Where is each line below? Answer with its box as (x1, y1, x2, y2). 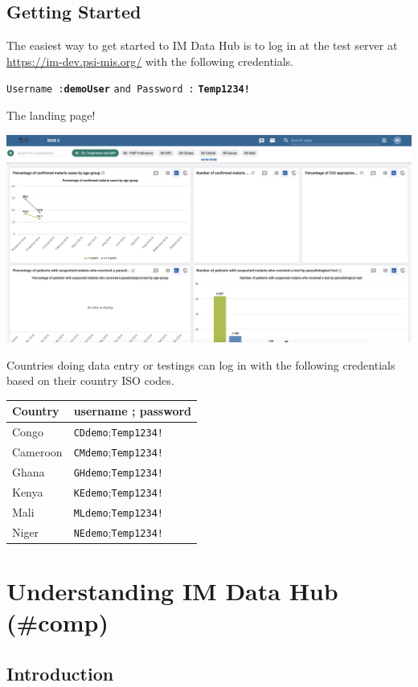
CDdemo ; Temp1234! (73, 423, 163, 440)
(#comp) (6, 606, 109, 639)
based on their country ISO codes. (6, 372, 174, 389)
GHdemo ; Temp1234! (73, 463, 163, 480)
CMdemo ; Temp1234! (73, 444, 163, 460)
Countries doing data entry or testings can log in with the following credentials (6, 356, 395, 373)
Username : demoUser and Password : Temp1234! (6, 84, 250, 96)
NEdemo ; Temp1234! (73, 523, 163, 540)
